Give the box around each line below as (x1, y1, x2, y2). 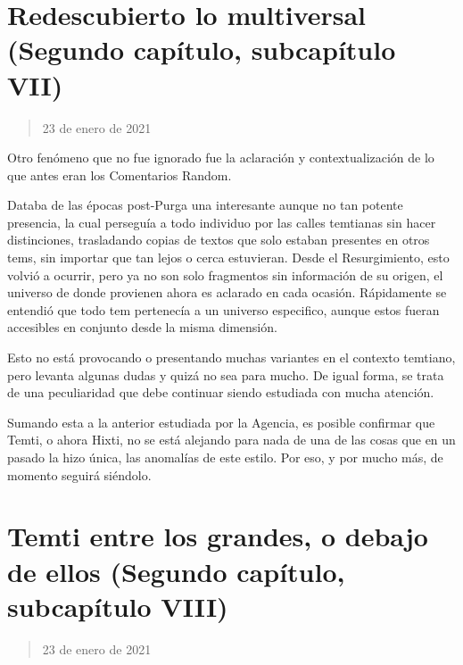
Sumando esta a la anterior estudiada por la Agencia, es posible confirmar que (7, 412, 435, 431)
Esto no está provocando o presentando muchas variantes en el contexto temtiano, (7, 348, 456, 367)
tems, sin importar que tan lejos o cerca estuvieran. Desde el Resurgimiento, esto (7, 248, 450, 267)
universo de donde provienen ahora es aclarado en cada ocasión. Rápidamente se (7, 283, 447, 302)
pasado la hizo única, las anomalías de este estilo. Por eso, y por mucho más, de (7, 448, 443, 466)
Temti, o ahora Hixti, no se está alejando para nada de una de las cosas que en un (7, 430, 456, 449)
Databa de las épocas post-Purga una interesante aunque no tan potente (7, 195, 403, 214)
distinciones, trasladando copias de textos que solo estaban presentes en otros (7, 230, 430, 249)
